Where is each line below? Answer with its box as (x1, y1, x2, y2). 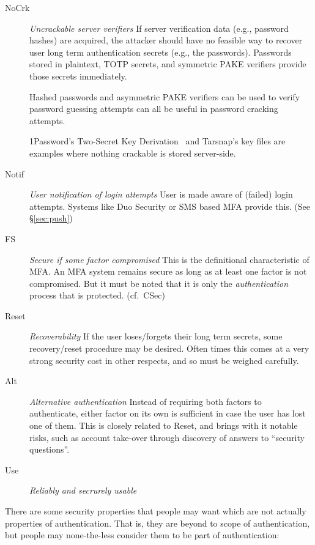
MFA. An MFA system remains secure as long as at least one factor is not (29, 265, 307, 278)
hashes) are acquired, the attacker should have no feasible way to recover (29, 34, 303, 46)
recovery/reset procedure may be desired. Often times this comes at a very (29, 342, 309, 355)
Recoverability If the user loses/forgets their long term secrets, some (29, 330, 283, 343)
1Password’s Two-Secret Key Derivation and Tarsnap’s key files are (29, 135, 286, 147)
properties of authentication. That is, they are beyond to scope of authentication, (5, 516, 310, 529)
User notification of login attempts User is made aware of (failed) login (29, 188, 293, 201)
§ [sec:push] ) (29, 212, 73, 224)
